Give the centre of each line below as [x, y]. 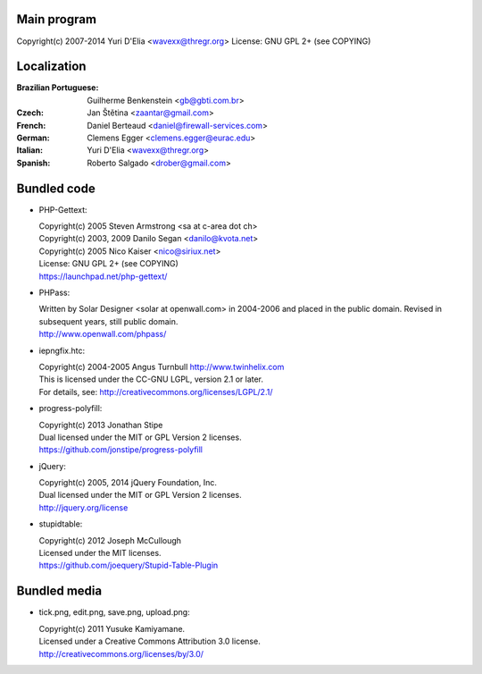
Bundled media [59, 591]
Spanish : [33, 163]
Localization [51, 67]
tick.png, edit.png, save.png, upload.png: [115, 612]
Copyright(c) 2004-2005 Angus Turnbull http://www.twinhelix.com [162, 366]
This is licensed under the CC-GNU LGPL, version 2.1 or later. [151, 379]
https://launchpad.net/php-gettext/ [103, 276]
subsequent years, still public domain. [108, 321]
